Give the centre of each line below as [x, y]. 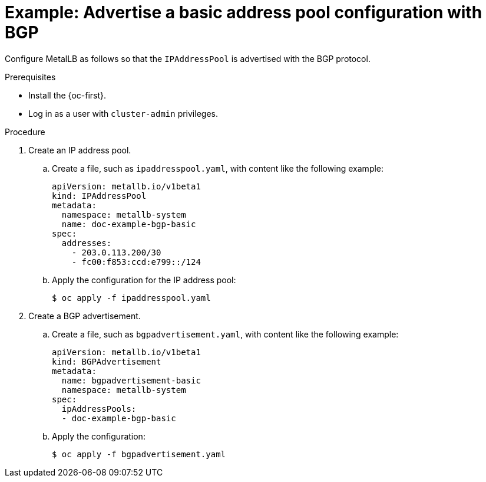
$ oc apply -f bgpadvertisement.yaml [139, 454]
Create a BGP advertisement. [85, 316]
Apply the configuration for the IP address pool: [144, 280]
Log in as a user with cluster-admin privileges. [123, 113]
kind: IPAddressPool [99, 196]
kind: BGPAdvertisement [107, 361]
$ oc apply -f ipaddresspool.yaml [131, 298]
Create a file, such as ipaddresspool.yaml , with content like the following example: [218, 168]
